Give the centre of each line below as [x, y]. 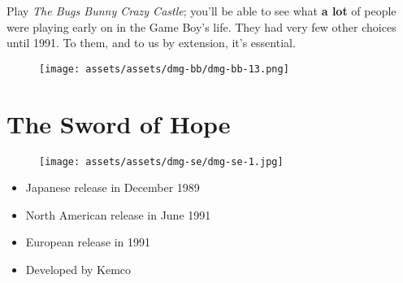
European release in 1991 [88, 242]
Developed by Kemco [78, 269]
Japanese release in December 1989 [113, 187]
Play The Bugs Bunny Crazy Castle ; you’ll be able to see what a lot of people [201, 11]
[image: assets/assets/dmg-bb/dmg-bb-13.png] [164, 69]
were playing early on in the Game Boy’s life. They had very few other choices [201, 26]
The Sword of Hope [119, 123]
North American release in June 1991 [118, 214]
